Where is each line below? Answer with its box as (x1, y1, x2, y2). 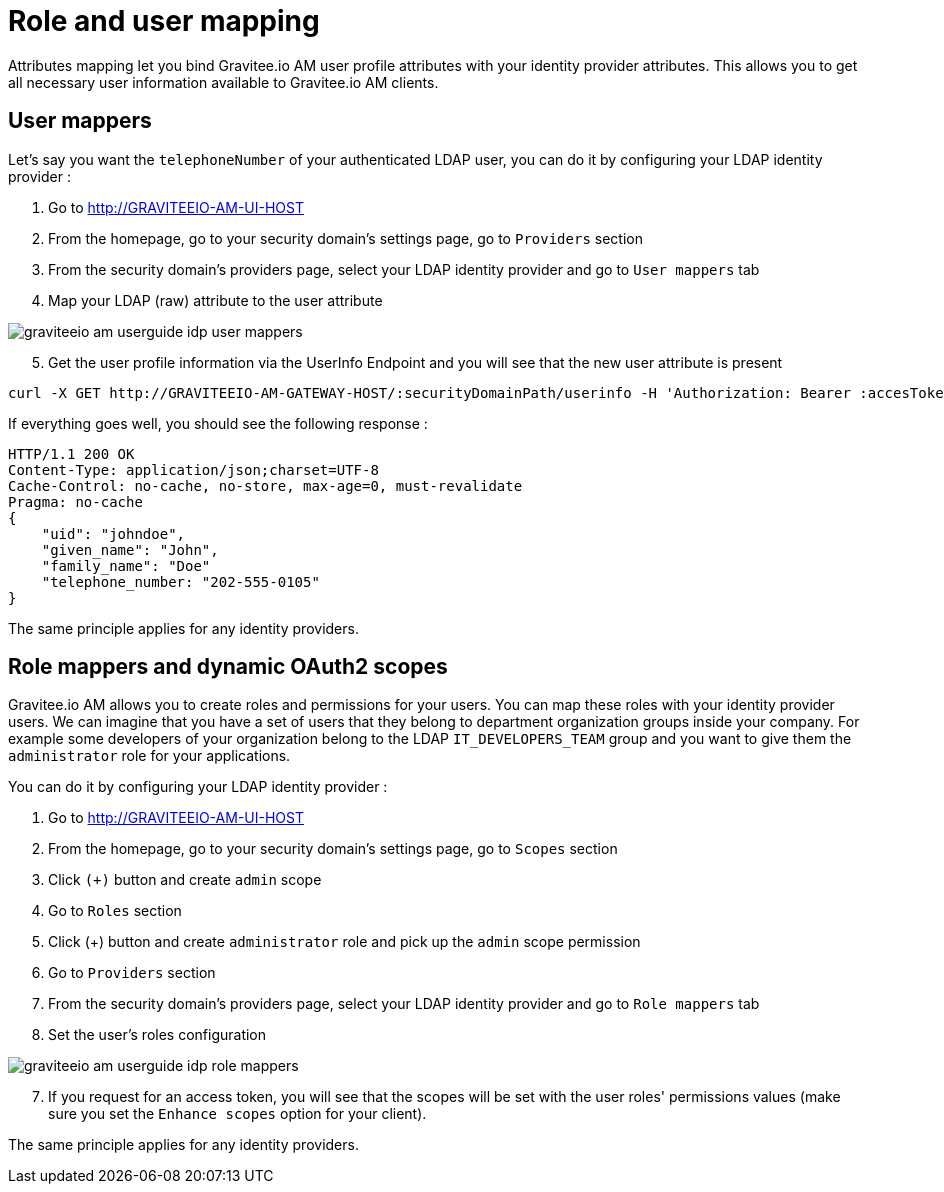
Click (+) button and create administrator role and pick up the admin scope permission (48, 933, 641, 951)
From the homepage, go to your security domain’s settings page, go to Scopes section (48, 840, 618, 858)
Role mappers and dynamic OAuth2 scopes (8, 654, 448, 680)
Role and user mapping (8, 4, 320, 38)
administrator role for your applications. (8, 747, 291, 765)
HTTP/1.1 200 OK (8, 445, 135, 462)
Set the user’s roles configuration (48, 1026, 267, 1044)
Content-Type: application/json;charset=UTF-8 (8, 461, 379, 478)
